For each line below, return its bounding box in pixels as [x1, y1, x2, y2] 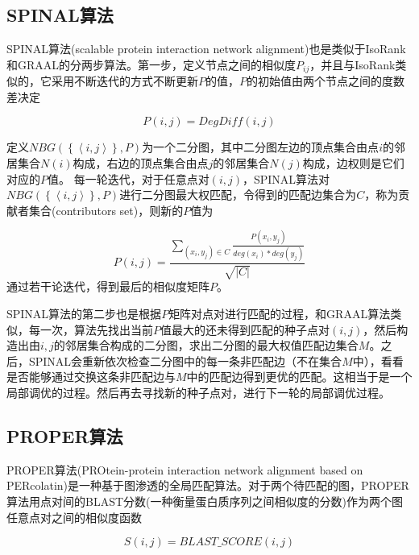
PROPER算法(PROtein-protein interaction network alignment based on [6, 461, 363, 478]
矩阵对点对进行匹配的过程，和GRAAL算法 [168, 305, 391, 322]
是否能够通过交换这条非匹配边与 [6, 368, 176, 385]
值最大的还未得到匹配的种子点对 [160, 321, 330, 338]
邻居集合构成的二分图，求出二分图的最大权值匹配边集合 [64, 337, 359, 354]
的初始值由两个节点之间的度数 [247, 72, 404, 89]
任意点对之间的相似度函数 [6, 508, 142, 525]
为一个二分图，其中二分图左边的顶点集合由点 [142, 139, 380, 155]
